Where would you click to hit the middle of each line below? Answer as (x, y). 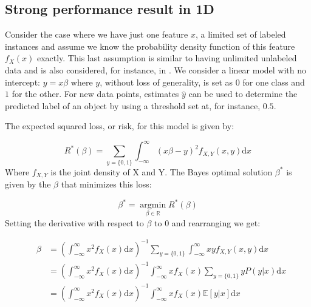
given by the (28, 184)
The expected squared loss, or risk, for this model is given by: (120, 126)
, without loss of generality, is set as (166, 82)
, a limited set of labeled (241, 34)
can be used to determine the (243, 94)
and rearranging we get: (216, 222)
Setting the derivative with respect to (74, 222)
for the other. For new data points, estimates (95, 94)
